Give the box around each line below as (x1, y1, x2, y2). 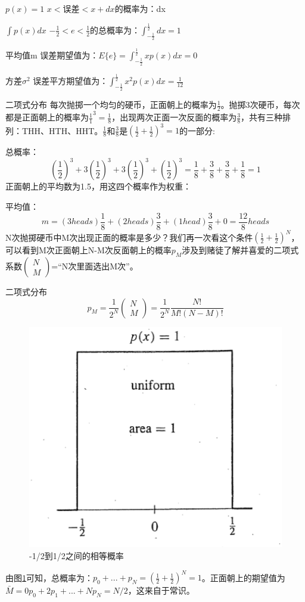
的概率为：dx (114, 2, 166, 14)
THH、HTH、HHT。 (21, 124, 103, 136)
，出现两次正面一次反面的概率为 (111, 111, 237, 123)
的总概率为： (90, 23, 141, 36)
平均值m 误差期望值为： (5, 49, 99, 61)
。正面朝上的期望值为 (201, 571, 285, 584)
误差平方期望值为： (33, 75, 108, 87)
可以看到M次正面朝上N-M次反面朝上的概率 (5, 244, 172, 256)
